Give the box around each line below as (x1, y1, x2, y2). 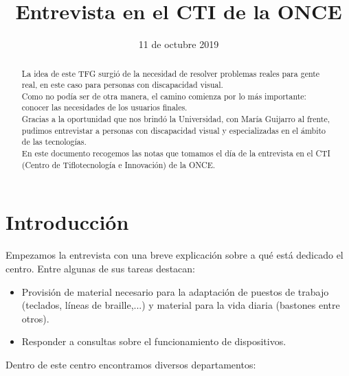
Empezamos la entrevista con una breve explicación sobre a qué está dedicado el (5, 248, 344, 262)
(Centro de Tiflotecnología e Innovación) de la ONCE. (21, 158, 216, 170)
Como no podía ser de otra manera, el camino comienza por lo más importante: (21, 90, 306, 102)
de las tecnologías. (21, 136, 87, 148)
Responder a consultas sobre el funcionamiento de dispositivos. (21, 334, 286, 349)
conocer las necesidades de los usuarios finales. (21, 102, 188, 113)
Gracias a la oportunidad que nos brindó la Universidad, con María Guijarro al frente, (21, 113, 330, 125)
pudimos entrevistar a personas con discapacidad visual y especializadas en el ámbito (21, 124, 326, 136)
